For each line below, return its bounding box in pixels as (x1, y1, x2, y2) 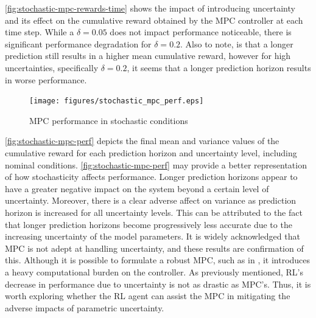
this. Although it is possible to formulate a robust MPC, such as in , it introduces (5, 254, 311, 266)
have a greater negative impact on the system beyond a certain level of (5, 182, 269, 195)
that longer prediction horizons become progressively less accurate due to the (5, 218, 292, 230)
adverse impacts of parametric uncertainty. (5, 301, 164, 314)
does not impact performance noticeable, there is (110, 26, 292, 38)
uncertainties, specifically (5, 61, 99, 74)
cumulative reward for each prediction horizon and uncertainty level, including (5, 147, 297, 159)
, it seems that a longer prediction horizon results (127, 61, 311, 74)
